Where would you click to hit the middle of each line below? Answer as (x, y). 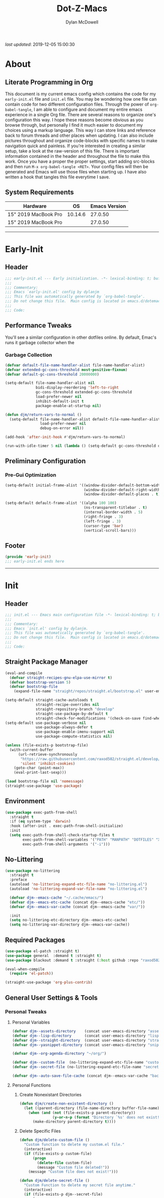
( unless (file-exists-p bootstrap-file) (47, 745)
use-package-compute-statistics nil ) (74, 737)
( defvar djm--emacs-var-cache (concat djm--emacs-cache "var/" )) (77, 907)
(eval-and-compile (24, 673)
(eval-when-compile (25, 969)
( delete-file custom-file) (64, 1163)
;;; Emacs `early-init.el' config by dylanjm (52, 292)
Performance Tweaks (38, 326)
